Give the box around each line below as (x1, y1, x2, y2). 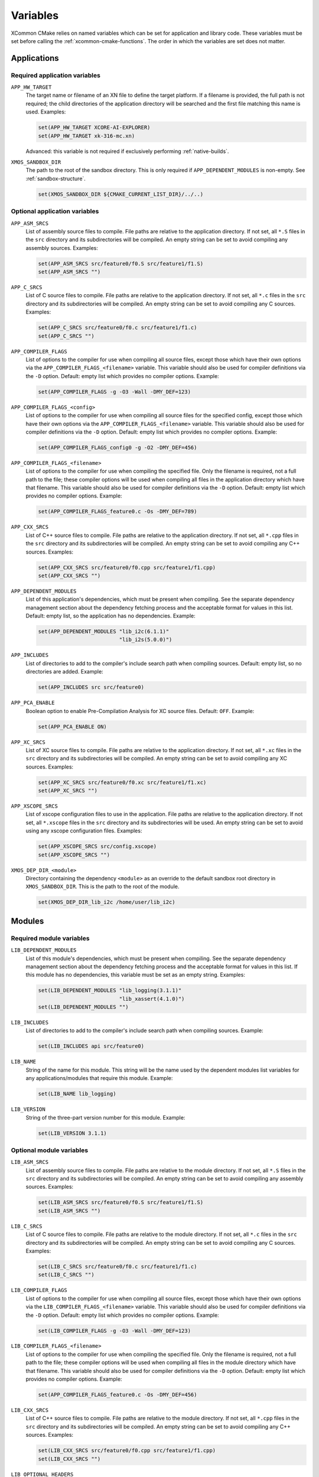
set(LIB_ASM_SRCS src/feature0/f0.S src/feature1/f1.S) (38, 1199, 204, 1206)
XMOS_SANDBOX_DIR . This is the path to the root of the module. (25, 883, 180, 890)
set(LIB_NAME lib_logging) (38, 1091, 116, 1097)
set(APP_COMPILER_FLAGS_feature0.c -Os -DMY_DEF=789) (38, 508, 197, 515)
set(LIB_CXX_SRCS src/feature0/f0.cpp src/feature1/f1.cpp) (38, 1447, 216, 1454)
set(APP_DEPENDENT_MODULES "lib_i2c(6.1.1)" (38, 628, 170, 635)
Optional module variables (11, 1146, 89, 1154)
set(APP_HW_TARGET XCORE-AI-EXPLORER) (38, 124, 151, 131)
